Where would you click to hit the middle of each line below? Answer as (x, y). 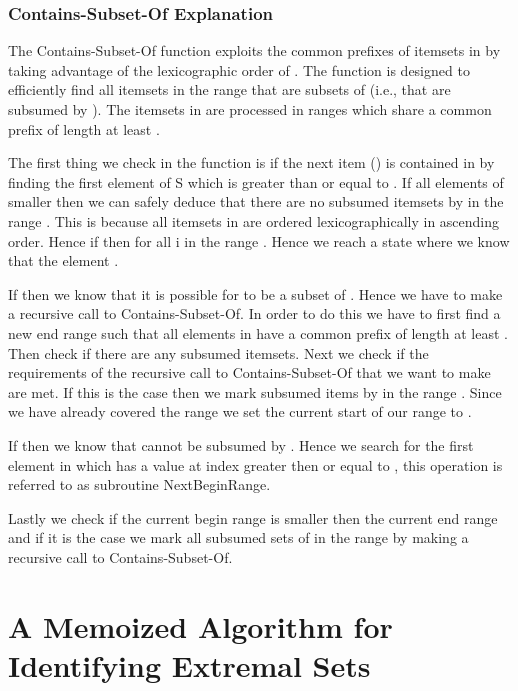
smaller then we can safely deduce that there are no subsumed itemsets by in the (256, 201)
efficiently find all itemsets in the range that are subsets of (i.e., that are (229, 89)
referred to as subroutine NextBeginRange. (139, 484)
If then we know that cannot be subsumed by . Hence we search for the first (241, 444)
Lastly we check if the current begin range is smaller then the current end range (253, 517)
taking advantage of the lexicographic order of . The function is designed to (239, 69)
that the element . (63, 260)
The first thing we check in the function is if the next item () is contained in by (251, 162)
